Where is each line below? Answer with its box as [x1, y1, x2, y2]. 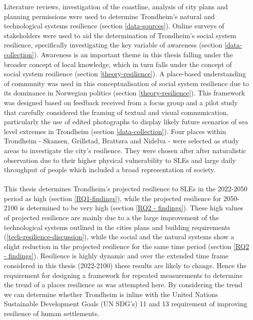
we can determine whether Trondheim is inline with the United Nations [4, 289, 218, 299]
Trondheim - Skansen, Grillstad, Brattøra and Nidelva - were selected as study [4, 136, 239, 146]
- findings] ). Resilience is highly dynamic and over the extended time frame [4, 251, 229, 261]
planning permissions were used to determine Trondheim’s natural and [4, 11, 215, 21]
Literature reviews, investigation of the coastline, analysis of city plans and [4, 1, 228, 11]
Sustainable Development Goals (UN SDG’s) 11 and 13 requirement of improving [4, 298, 247, 309]
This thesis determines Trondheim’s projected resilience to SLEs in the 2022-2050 [4, 183, 248, 194]
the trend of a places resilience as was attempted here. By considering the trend [4, 279, 243, 290]
